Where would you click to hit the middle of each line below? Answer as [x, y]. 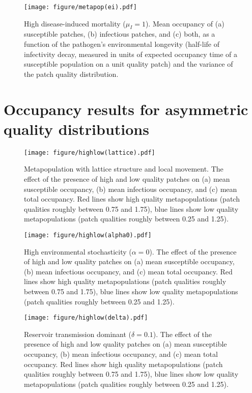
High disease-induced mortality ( [75, 23]
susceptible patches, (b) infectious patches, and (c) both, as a [120, 34]
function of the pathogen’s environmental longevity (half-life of [122, 44]
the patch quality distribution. [71, 74]
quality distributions [76, 129]
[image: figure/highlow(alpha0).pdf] [88, 235]
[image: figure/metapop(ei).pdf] [80, 7]
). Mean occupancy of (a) [185, 23]
